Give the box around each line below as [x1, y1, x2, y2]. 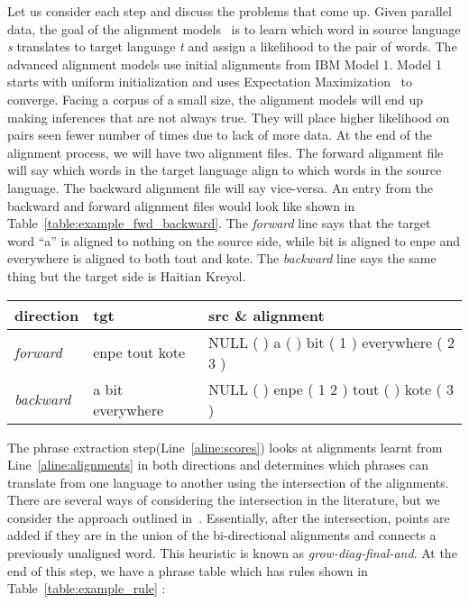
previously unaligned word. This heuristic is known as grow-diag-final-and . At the [7, 544, 457, 563]
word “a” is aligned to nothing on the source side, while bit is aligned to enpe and [7, 231, 461, 250]
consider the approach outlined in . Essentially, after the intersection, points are [7, 508, 450, 526]
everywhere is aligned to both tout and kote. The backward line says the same [7, 249, 437, 268]
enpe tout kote [93, 342, 185, 362]
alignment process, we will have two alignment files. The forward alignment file [7, 142, 444, 161]
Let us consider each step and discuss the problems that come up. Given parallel [7, 2, 452, 20]
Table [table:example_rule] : [7, 579, 166, 598]
